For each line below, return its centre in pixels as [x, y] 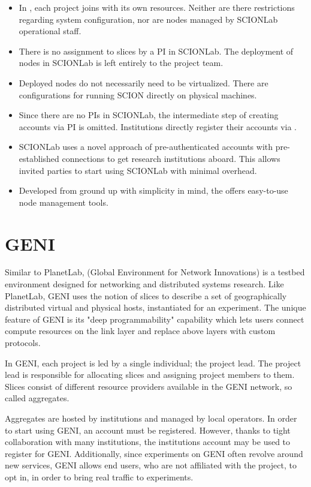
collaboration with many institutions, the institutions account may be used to [148, 442]
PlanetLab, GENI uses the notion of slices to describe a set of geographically [146, 295]
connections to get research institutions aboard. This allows [171, 158]
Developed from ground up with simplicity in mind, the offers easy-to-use [153, 190]
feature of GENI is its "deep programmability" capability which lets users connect [155, 319]
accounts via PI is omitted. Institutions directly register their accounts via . [158, 126]
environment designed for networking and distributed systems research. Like [144, 284]
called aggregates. [37, 398]
